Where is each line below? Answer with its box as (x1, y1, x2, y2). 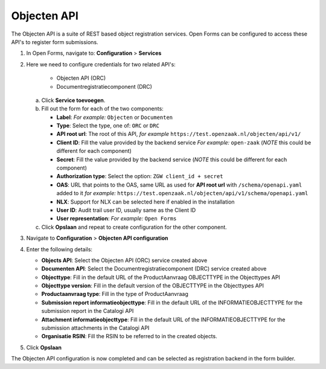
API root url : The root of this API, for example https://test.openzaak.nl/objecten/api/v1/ (56, 130, 301, 138)
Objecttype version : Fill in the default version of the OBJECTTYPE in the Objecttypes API (41, 282, 264, 289)
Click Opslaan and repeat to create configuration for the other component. (41, 223, 228, 231)
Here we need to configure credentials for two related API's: (26, 60, 176, 68)
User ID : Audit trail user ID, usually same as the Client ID (56, 206, 196, 214)
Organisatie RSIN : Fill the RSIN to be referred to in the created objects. (41, 333, 217, 340)
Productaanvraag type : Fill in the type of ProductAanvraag (41, 290, 188, 298)
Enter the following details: (26, 245, 93, 253)
